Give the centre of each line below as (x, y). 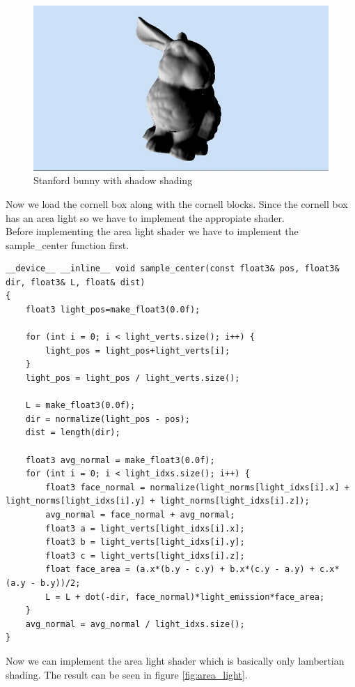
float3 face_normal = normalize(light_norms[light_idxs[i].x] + (197, 487)
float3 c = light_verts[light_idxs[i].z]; (145, 556)
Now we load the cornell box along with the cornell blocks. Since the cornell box (177, 203)
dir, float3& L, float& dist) (76, 282)
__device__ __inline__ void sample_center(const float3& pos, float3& (173, 269)
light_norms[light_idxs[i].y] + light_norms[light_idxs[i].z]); (158, 501)
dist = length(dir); (73, 433)
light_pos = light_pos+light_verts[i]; (138, 350)
